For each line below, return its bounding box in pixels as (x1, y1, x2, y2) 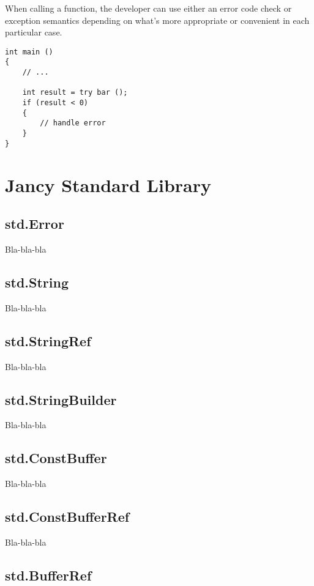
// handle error (40, 119, 106, 128)
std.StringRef (5, 331, 91, 350)
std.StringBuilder (5, 390, 117, 409)
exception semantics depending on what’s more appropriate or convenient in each (5, 13, 310, 26)
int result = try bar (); (22, 88, 128, 97)
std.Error (5, 214, 64, 233)
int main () (5, 47, 53, 56)
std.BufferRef (5, 565, 92, 584)
